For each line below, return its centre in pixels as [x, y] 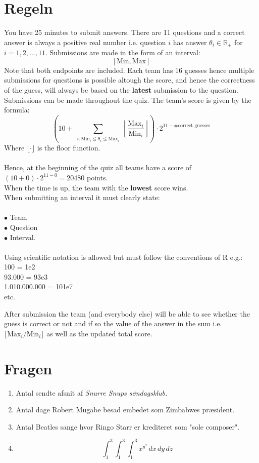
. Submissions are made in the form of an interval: [123, 52]
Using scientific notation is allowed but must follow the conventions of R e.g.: [123, 257]
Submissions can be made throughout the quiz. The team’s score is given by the [128, 100]
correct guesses [194, 126]
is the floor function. [69, 148]
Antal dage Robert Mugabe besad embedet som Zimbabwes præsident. [125, 410]
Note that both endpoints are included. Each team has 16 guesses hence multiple [129, 70]
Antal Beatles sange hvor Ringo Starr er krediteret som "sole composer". [128, 426]
